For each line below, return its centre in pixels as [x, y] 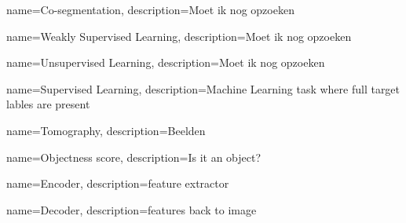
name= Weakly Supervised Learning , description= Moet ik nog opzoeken [179, 36]
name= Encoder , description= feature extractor [118, 183]
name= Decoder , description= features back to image [132, 209]
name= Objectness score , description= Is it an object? [134, 157]
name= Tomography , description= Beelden [106, 130]
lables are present [48, 104]
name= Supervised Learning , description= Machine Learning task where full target [203, 88]
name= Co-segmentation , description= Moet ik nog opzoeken [150, 9]
